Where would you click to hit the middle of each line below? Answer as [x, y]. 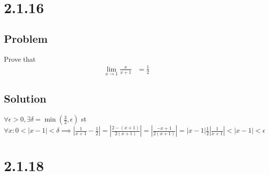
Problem [26, 38]
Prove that [20, 59]
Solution [25, 98]
